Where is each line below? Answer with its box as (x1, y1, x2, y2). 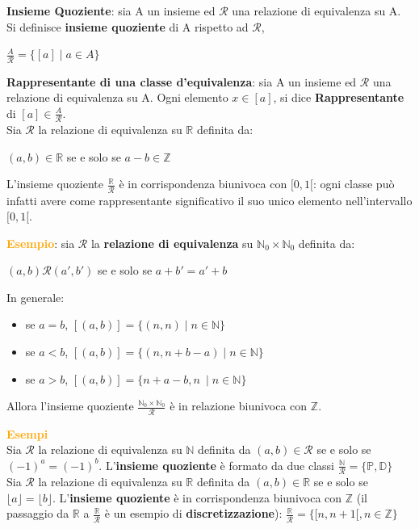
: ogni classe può (312, 175, 395, 192)
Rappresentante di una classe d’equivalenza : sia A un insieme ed (6, 73, 357, 90)
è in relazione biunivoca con (170, 397, 308, 414)
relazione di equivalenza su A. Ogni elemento (6, 89, 228, 106)
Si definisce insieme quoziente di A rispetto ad (6, 18, 249, 35)
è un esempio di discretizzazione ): (104, 505, 283, 522)
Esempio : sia (6, 234, 75, 251)
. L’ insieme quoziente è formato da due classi (98, 456, 334, 473)
